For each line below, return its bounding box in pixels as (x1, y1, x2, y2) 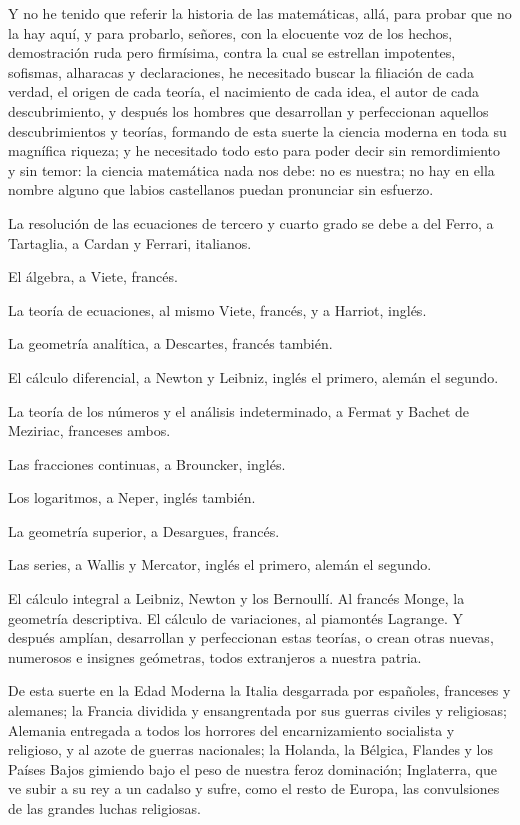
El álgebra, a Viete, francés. (8, 266, 178, 287)
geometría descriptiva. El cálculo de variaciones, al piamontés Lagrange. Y (8, 607, 463, 628)
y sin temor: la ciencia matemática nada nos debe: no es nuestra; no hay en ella (8, 159, 495, 180)
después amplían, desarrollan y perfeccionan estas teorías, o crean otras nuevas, (8, 627, 494, 648)
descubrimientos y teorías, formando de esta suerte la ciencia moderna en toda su (8, 120, 507, 141)
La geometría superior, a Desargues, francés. (8, 520, 280, 541)
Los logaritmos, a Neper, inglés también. (8, 487, 256, 508)
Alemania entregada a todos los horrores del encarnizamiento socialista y (8, 719, 455, 740)
